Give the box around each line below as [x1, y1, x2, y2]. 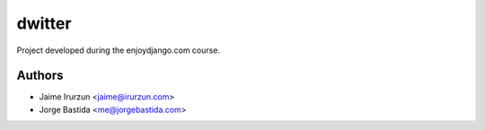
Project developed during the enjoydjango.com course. [16, 45, 220, 56]
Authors [16, 68, 64, 83]
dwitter [16, 13, 72, 33]
